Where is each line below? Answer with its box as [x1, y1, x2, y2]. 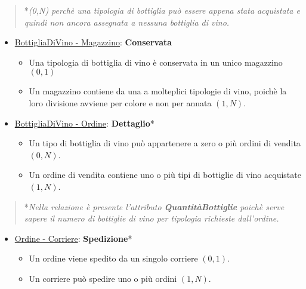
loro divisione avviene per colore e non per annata [29, 96, 212, 109]
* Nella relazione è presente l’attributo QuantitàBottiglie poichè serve [24, 200, 285, 213]
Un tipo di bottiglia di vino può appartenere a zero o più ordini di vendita [29, 137, 301, 149]
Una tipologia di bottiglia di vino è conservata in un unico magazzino [29, 56, 283, 68]
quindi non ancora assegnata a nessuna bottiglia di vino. [24, 16, 230, 28]
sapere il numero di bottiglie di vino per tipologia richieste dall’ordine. [24, 212, 279, 225]
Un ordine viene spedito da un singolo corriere [29, 252, 198, 265]
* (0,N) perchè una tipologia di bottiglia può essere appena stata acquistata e [24, 4, 300, 16]
